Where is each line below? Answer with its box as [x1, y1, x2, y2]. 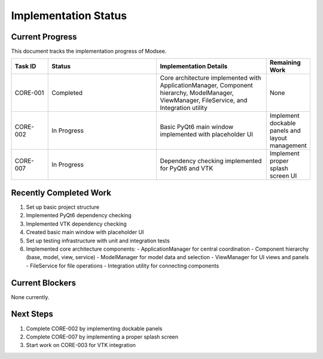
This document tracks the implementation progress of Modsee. [11, 48, 167, 55]
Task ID [14, 62, 36, 71]
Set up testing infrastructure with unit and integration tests [26, 237, 170, 244]
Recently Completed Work [11, 187, 112, 197]
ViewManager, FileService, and [160, 96, 248, 105]
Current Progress [11, 32, 77, 42]
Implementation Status [11, 9, 127, 22]
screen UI [269, 172, 297, 180]
